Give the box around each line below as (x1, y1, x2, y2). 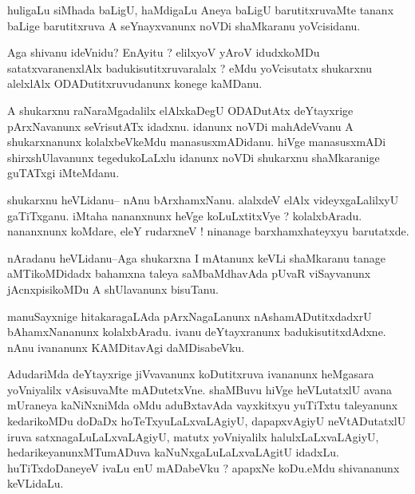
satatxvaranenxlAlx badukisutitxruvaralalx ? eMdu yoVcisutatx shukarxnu (7, 59, 373, 76)
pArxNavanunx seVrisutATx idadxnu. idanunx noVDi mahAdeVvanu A (7, 117, 354, 134)
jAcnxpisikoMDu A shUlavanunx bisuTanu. (7, 280, 219, 297)
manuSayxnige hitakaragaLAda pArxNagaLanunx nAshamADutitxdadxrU (7, 307, 372, 324)
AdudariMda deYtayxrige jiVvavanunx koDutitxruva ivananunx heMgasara (7, 366, 374, 382)
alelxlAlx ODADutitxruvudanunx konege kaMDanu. (7, 75, 263, 92)
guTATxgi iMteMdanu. (7, 164, 120, 181)
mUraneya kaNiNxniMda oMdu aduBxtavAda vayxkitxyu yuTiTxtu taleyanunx (7, 397, 398, 413)
